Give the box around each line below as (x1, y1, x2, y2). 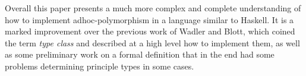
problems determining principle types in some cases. (5, 59, 194, 72)
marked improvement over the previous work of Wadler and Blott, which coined (5, 25, 295, 37)
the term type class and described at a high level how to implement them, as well (5, 36, 300, 49)
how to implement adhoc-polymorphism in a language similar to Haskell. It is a (5, 13, 294, 26)
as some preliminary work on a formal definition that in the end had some (5, 48, 275, 61)
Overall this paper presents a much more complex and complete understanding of (5, 2, 301, 14)
